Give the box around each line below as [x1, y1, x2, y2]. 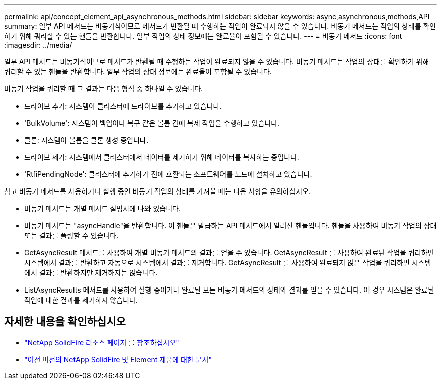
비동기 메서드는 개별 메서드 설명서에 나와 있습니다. [24, 204, 181, 213]
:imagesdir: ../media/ [4, 41, 72, 49]
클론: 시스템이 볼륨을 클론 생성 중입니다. [24, 136, 149, 144]
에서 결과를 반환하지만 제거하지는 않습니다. [24, 268, 158, 277]
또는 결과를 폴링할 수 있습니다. [24, 231, 119, 240]
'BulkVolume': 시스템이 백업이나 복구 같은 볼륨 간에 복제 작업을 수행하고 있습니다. [24, 119, 280, 127]
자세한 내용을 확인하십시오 [4, 315, 126, 328]
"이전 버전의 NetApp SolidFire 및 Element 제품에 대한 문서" [24, 355, 212, 364]
